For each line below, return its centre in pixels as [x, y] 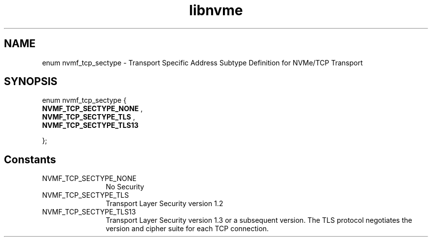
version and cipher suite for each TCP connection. [187, 229]
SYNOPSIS [31, 82]
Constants [30, 159]
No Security [125, 187]
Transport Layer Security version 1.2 [164, 204]
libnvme [216, 10]
